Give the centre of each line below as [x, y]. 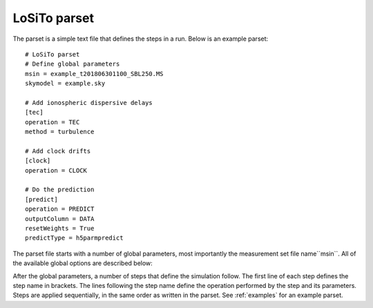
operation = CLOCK [56, 170]
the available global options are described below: [83, 263]
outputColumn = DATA [60, 219]
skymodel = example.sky [65, 84]
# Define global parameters [73, 64]
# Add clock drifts [58, 151]
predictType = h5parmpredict [74, 238]
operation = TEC [52, 122]
